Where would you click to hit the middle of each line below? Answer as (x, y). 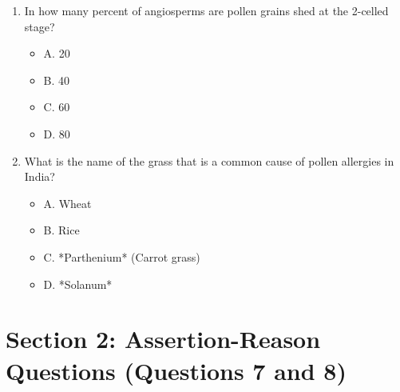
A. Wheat (67, 203)
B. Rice (61, 230)
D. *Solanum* (78, 284)
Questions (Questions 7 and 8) (176, 370)
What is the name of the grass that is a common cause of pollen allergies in (209, 160)
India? (40, 176)
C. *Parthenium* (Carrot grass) (122, 256)
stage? (40, 26)
